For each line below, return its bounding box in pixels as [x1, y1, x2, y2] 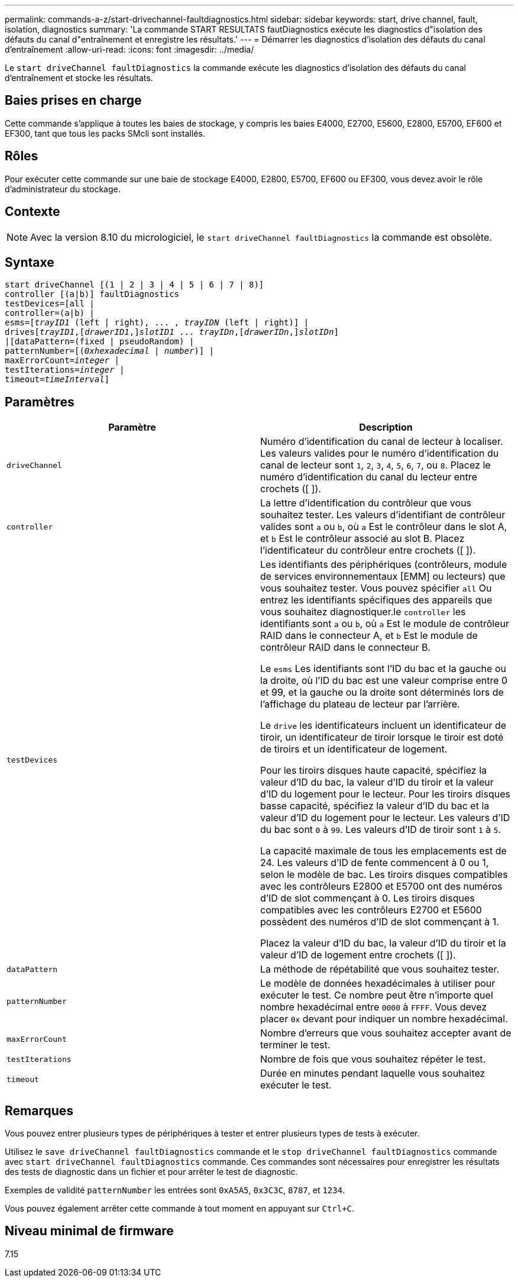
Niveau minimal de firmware [5, 1223, 174, 1239]
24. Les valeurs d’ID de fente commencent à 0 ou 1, [260, 857, 489, 869]
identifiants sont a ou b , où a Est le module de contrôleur [260, 618, 509, 630]
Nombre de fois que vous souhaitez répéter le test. [260, 1053, 486, 1065]
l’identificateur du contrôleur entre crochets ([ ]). [260, 544, 476, 557]
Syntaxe [5, 254, 54, 270]
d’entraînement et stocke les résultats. [5, 73, 153, 83]
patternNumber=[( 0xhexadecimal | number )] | [5, 346, 215, 356]
